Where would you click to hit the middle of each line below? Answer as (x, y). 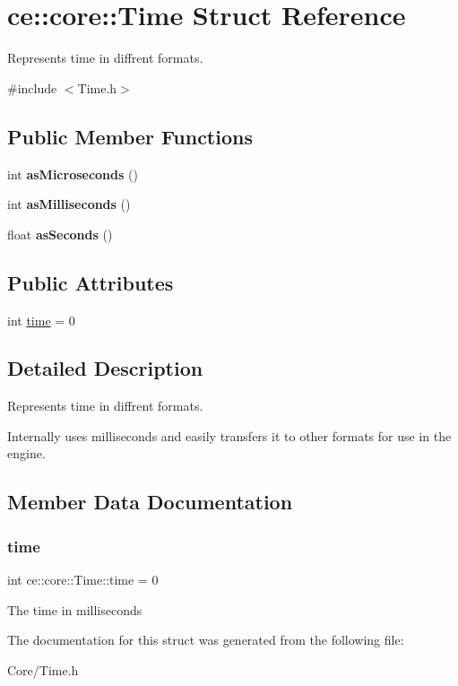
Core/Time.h (43, 669)
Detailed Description (105, 368)
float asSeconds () (60, 234)
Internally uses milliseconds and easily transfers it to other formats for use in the (229, 435)
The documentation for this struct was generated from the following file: (206, 640)
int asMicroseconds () (73, 174)
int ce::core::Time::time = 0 (83, 580)
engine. (26, 453)
